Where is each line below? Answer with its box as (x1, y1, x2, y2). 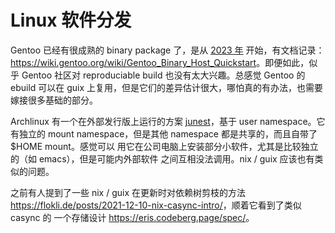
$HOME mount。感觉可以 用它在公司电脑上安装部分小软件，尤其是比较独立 (10, 140, 319, 152)
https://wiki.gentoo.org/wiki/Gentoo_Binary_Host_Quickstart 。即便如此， (10, 56, 310, 68)
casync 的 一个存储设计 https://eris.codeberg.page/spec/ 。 (10, 211, 255, 223)
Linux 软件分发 (10, 9, 132, 32)
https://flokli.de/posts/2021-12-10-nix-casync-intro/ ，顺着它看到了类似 (10, 199, 302, 211)
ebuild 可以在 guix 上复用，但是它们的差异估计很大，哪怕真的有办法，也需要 (10, 81, 324, 93)
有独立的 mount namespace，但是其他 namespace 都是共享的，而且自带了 (10, 127, 318, 140)
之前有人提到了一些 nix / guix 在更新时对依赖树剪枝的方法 (10, 186, 246, 198)
